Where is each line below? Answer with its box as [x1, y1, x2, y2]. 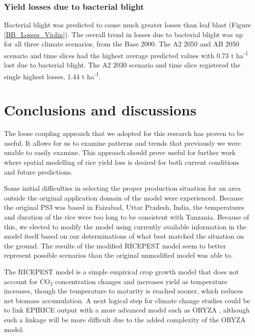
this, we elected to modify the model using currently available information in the [4, 221, 247, 231]
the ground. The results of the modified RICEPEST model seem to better [4, 240, 226, 250]
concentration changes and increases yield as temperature [55, 276, 228, 286]
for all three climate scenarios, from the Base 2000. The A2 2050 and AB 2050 [4, 39, 239, 49]
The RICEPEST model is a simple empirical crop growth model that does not [4, 266, 239, 276]
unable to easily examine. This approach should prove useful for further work [4, 147, 236, 157]
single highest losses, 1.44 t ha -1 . [4, 69, 101, 81]
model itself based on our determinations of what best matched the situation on [4, 231, 244, 241]
